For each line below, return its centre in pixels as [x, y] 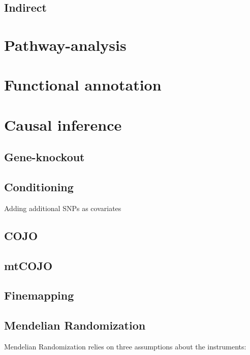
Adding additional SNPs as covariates [63, 208]
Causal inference [63, 124]
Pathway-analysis [65, 45]
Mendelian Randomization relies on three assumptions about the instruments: [125, 347]
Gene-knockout [44, 157]
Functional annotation [83, 85]
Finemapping [39, 295]
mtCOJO [28, 265]
